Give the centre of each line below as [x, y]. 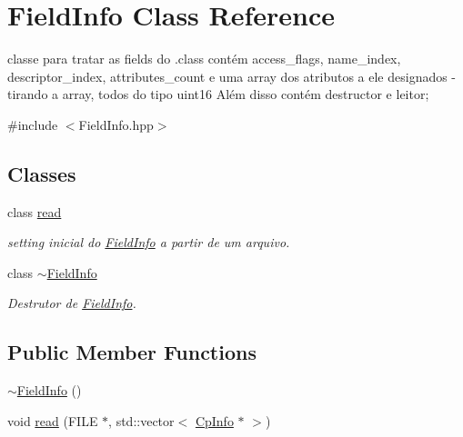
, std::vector [141, 420]
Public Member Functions [132, 352]
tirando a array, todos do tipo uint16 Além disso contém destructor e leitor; [218, 94]
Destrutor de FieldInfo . [72, 303]
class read [35, 211]
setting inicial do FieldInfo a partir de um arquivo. [149, 242]
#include [33, 124]
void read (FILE [53, 420]
